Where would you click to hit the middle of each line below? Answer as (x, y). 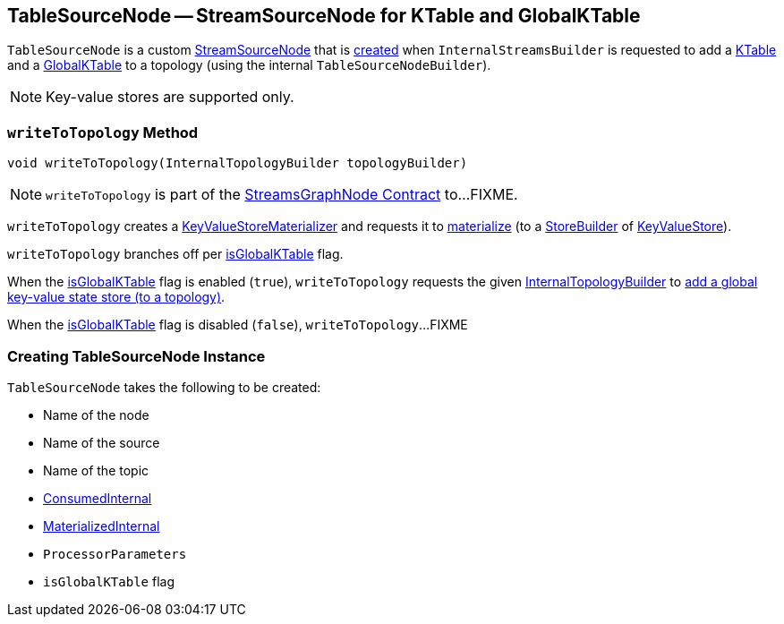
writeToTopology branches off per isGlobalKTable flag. (175, 254)
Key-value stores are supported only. (170, 97)
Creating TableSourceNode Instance (136, 356)
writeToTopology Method (103, 132)
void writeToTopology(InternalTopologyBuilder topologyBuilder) (238, 163)
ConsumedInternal (98, 498)
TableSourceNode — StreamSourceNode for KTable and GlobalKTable (324, 16)
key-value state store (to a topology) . (116, 297)
